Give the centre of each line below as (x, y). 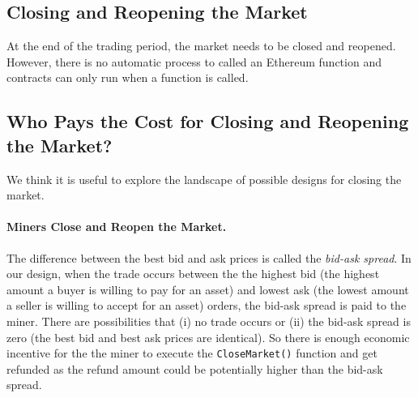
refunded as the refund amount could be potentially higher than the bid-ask (195, 368)
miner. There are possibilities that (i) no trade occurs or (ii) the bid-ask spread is (209, 321)
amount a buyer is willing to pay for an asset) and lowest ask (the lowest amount (208, 289)
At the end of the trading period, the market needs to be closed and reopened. (201, 46)
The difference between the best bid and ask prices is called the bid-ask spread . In (209, 257)
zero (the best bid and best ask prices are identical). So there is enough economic (208, 337)
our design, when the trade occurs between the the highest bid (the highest (193, 274)
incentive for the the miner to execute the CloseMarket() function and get (192, 353)
